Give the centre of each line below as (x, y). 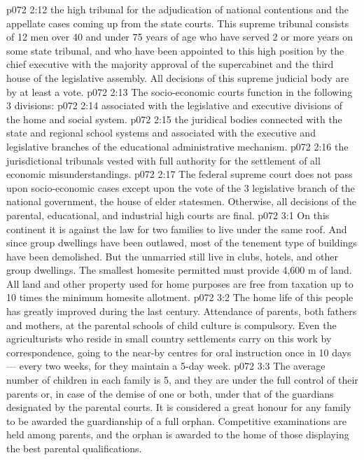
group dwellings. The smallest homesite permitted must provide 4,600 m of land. (179, 270)
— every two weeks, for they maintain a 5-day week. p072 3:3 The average (166, 366)
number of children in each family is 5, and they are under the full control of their (182, 380)
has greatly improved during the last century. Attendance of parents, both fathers (182, 311)
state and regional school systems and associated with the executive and (161, 133)
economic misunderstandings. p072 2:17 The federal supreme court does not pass (180, 174)
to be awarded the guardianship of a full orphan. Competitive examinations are (177, 420)
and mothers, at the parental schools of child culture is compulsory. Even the (171, 325)
